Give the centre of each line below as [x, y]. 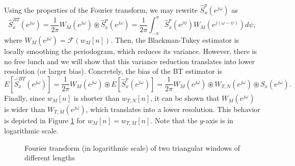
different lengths [50, 158]
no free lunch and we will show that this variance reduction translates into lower [130, 61]
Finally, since [25, 98]
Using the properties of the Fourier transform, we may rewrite [101, 9]
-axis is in [218, 120]
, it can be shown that [185, 98]
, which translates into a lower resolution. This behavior [173, 109]
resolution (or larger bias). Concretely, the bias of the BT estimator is [113, 71]
